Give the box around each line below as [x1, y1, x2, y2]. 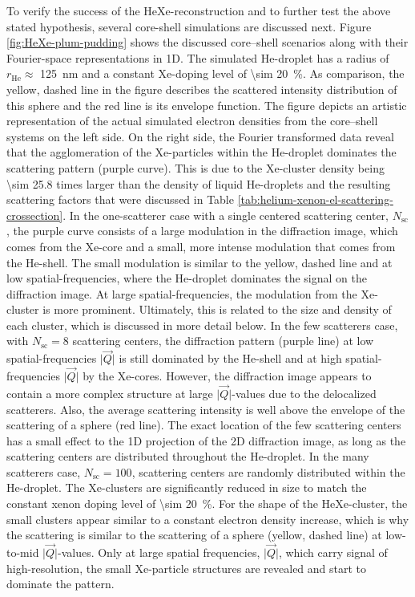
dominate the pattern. [6, 575, 115, 592]
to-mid [6, 544, 39, 561]
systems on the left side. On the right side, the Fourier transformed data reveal [6, 128, 394, 144]
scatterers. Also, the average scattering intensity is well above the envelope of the [6, 400, 405, 417]
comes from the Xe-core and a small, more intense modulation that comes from [6, 238, 396, 254]
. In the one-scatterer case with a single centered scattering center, [62, 206, 389, 223]
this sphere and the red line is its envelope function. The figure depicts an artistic [6, 96, 407, 113]
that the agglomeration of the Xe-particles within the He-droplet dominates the [6, 144, 397, 160]
